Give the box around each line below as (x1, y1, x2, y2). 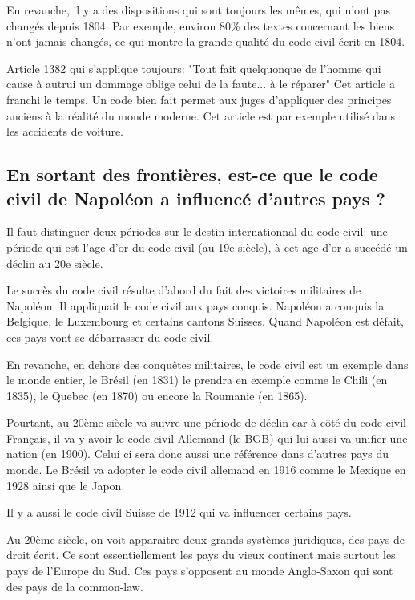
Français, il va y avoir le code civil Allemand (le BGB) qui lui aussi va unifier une (6, 429, 408, 446)
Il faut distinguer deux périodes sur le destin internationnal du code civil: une (6, 223, 388, 240)
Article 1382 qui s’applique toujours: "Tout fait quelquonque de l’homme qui (6, 59, 381, 76)
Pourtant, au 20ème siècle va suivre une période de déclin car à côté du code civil (6, 414, 407, 431)
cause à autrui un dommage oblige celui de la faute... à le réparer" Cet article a (6, 75, 395, 92)
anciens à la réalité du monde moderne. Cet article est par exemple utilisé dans (6, 107, 395, 124)
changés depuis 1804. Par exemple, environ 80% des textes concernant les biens (6, 17, 395, 34)
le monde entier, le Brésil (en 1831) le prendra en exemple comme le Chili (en (6, 371, 388, 388)
